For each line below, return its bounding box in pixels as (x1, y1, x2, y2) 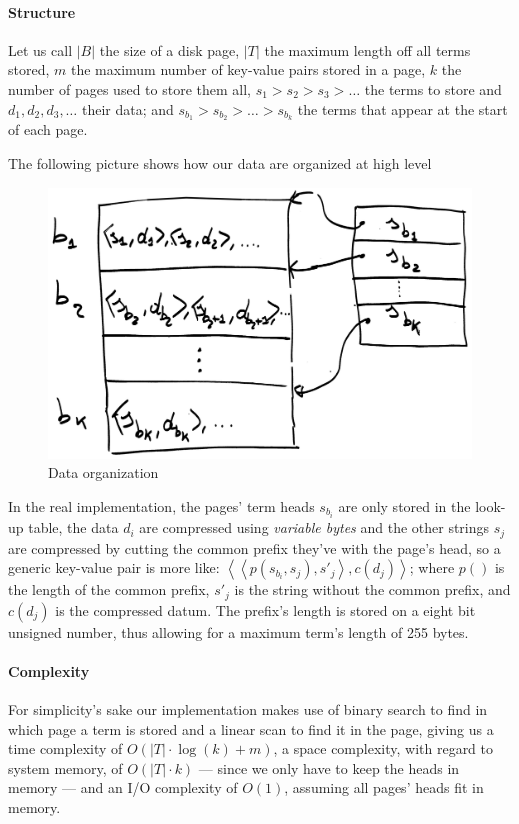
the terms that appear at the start (297, 98, 508, 119)
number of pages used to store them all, (8, 78, 251, 99)
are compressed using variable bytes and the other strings (139, 517, 490, 538)
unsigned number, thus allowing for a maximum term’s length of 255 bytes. (8, 621, 469, 642)
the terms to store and (364, 78, 502, 99)
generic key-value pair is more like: (8, 557, 220, 578)
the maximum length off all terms (264, 39, 471, 60)
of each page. (8, 119, 88, 140)
